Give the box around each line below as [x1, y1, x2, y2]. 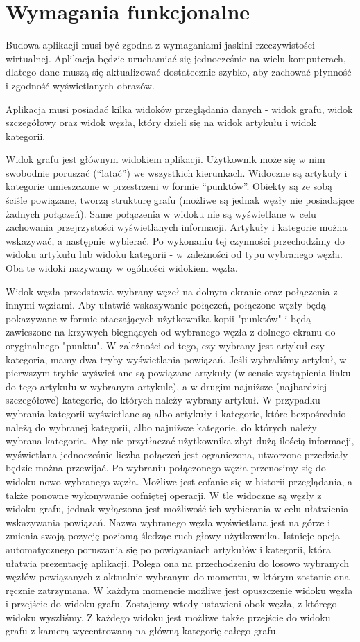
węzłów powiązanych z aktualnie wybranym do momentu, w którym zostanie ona [6, 569, 350, 584]
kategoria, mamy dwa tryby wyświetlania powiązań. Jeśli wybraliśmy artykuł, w [6, 352, 347, 366]
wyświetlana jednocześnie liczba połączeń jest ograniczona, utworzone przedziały [6, 446, 348, 461]
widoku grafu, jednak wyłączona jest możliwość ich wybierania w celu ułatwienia [6, 501, 349, 516]
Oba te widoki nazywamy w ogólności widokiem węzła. [6, 261, 238, 275]
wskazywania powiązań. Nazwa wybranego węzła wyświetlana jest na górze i [6, 514, 331, 529]
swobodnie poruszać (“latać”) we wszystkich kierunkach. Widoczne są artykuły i [6, 165, 348, 180]
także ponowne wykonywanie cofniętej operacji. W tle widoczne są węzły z [6, 487, 322, 502]
